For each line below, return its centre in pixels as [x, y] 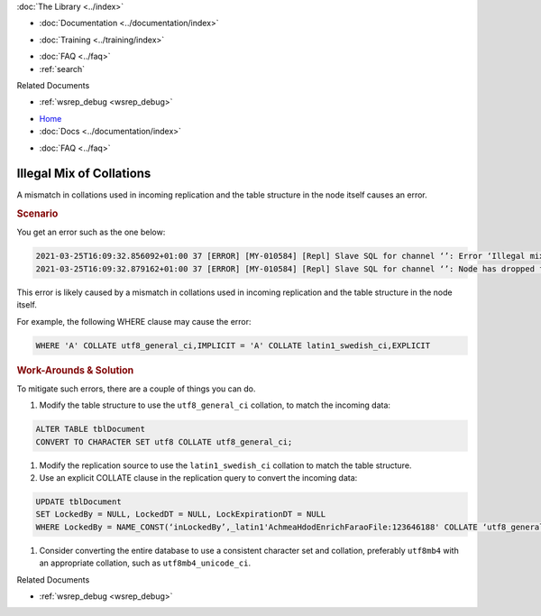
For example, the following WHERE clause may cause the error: [134, 321]
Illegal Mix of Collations [84, 174]
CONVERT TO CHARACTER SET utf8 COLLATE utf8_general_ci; [164, 441]
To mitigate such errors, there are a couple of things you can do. [136, 389]
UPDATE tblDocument [78, 501]
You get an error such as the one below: [91, 232]
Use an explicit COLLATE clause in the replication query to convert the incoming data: [198, 477]
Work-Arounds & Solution [75, 370]
